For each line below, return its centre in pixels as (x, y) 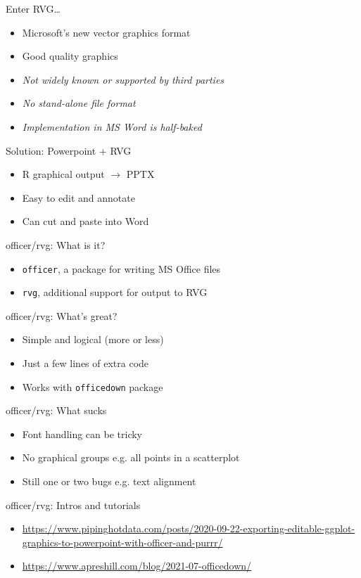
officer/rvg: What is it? (56, 244)
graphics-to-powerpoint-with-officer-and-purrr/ (122, 542)
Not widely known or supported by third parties (123, 79)
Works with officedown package (93, 386)
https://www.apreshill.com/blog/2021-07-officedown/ (137, 566)
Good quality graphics (70, 56)
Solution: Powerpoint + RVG (69, 150)
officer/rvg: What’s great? (62, 315)
